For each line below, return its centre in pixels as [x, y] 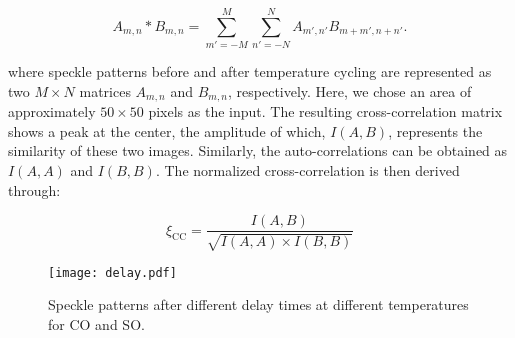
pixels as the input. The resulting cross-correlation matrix [325, 111]
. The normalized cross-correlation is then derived [307, 169]
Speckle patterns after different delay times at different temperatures [258, 304]
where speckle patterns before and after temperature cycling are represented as [250, 71]
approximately [52, 111]
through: [34, 189]
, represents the [435, 130]
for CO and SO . [96, 323]
